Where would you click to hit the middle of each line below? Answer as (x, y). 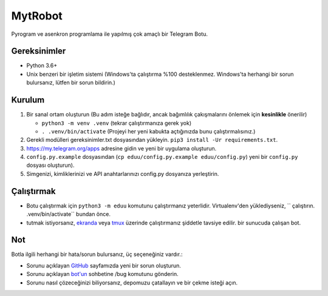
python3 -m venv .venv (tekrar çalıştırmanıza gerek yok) (116, 123)
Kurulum (28, 100)
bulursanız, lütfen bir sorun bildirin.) (71, 82)
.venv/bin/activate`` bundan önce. (68, 214)
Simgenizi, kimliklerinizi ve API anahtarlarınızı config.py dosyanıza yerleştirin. (123, 173)
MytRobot (37, 16)
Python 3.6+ (42, 66)
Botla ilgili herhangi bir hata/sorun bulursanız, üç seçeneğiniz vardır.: (97, 254)
